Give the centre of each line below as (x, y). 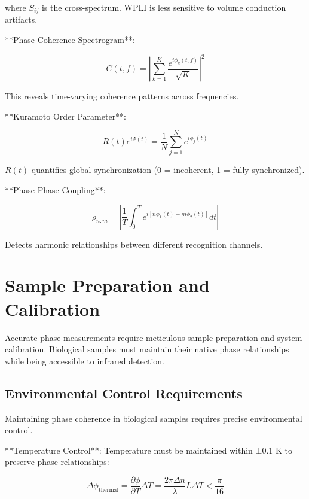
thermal (108, 490)
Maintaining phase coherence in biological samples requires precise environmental (154, 418)
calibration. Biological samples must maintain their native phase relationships (147, 349)
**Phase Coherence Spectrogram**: (70, 40)
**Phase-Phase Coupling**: (55, 190)
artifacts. (21, 19)
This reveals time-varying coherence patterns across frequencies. (122, 96)
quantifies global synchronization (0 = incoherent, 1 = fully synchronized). (168, 170)
